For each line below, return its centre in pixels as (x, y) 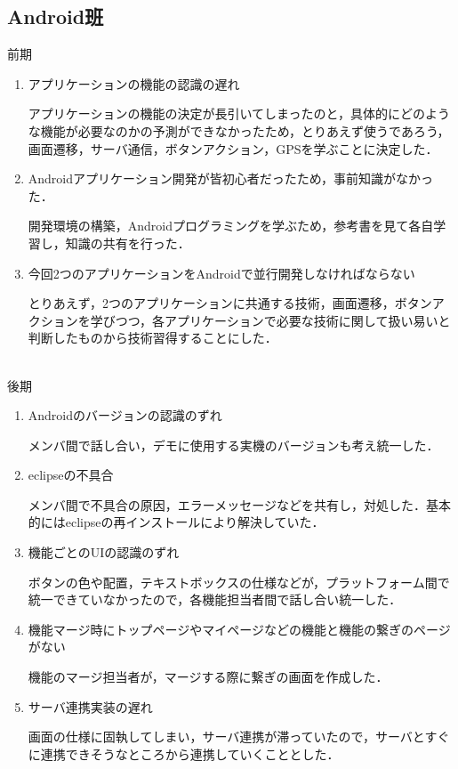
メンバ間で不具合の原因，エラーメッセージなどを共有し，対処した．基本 (239, 504)
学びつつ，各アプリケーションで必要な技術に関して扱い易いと (270, 320)
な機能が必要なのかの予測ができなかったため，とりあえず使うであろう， (239, 130)
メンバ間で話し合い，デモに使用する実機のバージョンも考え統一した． (233, 445)
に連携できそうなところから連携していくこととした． (184, 753)
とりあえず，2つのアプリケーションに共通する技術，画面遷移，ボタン (230, 303)
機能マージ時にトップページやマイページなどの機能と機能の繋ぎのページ (239, 629)
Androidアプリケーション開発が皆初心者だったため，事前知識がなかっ (231, 178)
